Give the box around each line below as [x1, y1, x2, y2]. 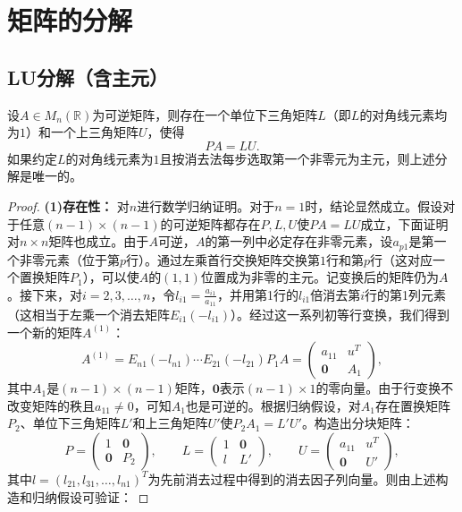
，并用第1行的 [216, 285, 298, 303]
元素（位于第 [44, 250, 120, 269]
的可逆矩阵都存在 [160, 214, 261, 233]
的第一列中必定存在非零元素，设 [205, 232, 393, 251]
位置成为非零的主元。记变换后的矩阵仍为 [200, 268, 439, 286]
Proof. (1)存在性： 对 [7, 196, 130, 215]
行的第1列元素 [365, 285, 447, 303]
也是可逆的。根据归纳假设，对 [185, 396, 361, 414]
